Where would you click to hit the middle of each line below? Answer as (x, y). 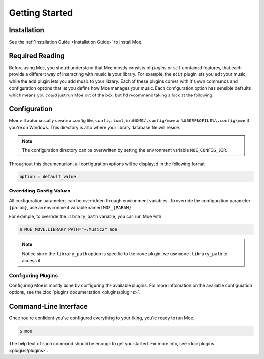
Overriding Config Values (40, 191)
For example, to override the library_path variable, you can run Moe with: (86, 216)
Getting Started (41, 13)
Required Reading (37, 56)
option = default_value (48, 177)
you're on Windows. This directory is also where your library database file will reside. (95, 127)
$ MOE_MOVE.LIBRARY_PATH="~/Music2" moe (68, 229)
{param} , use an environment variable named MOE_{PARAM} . (71, 208)
